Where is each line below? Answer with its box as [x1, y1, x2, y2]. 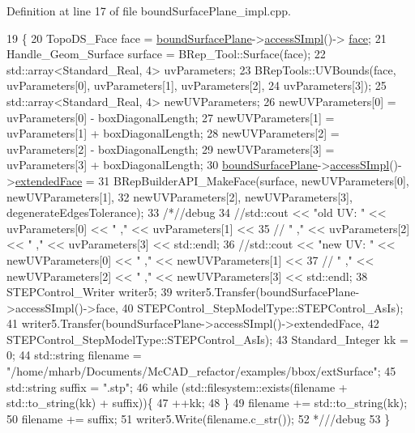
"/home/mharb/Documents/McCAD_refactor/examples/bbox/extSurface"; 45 [6, 363, 396, 380]
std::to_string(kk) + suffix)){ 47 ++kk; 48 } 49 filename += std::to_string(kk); [6, 394, 408, 411]
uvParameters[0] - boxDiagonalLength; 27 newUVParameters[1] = [6, 108, 335, 125]
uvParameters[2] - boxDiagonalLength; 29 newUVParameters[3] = [6, 140, 335, 157]
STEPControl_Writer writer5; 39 [6, 283, 173, 300]
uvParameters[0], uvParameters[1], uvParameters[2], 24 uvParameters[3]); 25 [6, 77, 387, 94]
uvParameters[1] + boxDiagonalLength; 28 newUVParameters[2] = [6, 125, 340, 142]
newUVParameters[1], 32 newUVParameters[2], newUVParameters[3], [6, 188, 353, 205]
